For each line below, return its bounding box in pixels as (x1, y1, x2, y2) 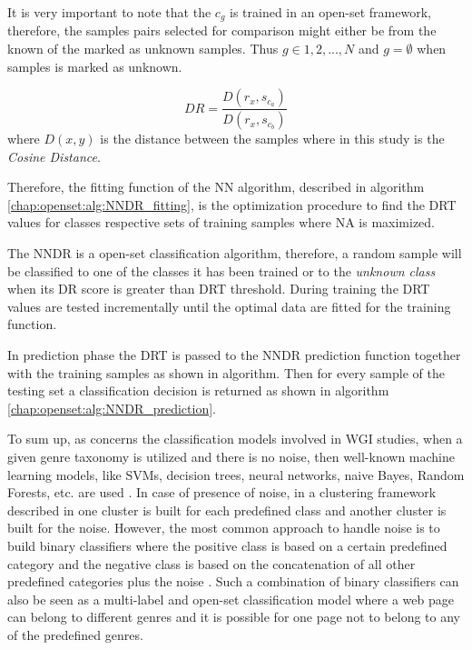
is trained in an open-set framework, (230, 3, 431, 21)
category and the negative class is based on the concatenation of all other (7, 554, 416, 573)
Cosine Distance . (7, 146, 101, 165)
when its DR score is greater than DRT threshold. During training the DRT (7, 279, 430, 298)
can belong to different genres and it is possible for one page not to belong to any (7, 607, 460, 626)
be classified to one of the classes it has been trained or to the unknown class (7, 261, 436, 280)
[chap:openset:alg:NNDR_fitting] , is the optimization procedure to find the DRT (7, 195, 457, 214)
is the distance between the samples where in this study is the (100, 129, 445, 148)
